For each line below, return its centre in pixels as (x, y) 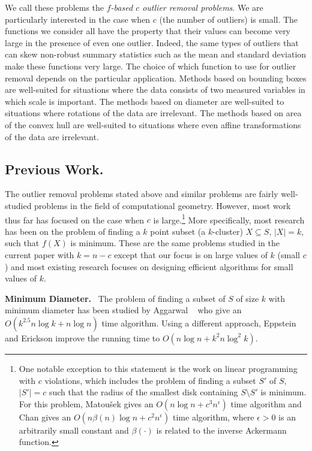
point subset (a (178, 231)
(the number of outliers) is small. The (229, 19)
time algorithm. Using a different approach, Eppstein (199, 323)
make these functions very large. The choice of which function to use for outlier (151, 66)
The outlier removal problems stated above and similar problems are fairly (142, 194)
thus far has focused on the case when (75, 220)
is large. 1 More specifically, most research (229, 219)
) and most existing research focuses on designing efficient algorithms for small (149, 266)
